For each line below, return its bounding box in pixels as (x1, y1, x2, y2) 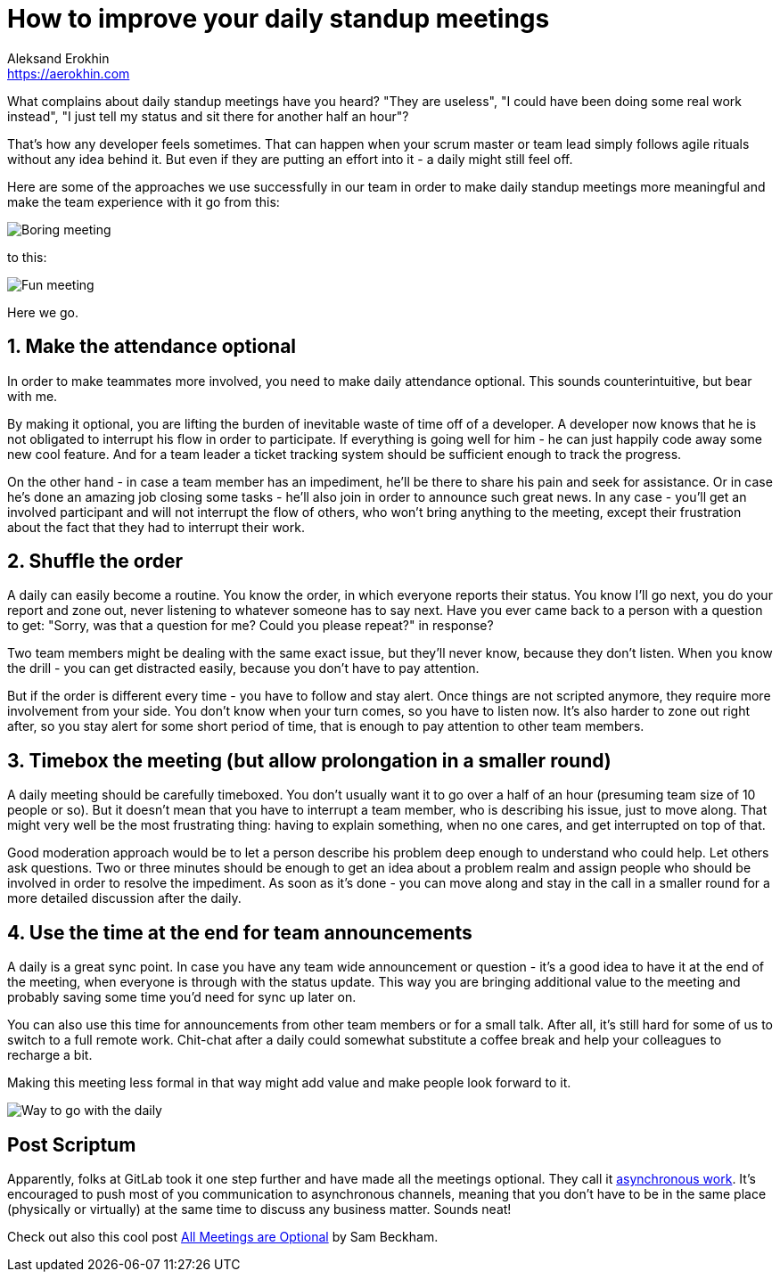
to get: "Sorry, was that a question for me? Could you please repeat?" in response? (7, 618, 494, 634)
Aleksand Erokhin (7, 50, 110, 66)
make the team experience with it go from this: (7, 193, 280, 209)
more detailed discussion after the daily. (7, 890, 242, 906)
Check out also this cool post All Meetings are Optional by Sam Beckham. (7, 1228, 439, 1244)
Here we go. (7, 304, 79, 320)
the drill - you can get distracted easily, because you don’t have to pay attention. (7, 660, 480, 676)
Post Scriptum (7, 1133, 136, 1156)
